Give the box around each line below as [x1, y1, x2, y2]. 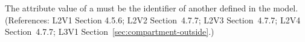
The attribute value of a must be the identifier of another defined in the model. [5, 2, 298, 14]
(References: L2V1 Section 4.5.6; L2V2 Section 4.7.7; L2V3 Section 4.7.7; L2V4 [5, 13, 301, 26]
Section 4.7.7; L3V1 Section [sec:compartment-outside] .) [5, 25, 214, 38]
